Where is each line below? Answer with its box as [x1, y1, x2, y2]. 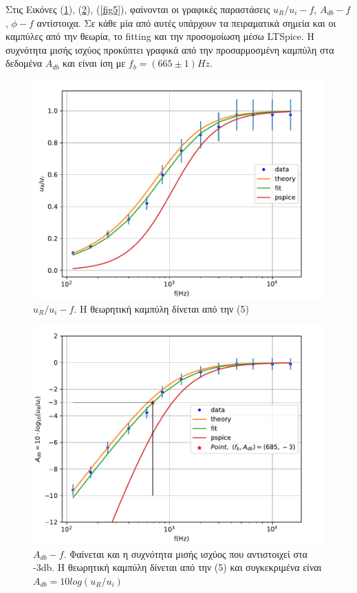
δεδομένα [6, 56, 43, 70]
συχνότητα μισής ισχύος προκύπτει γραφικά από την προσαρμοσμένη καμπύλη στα [6, 42, 334, 56]
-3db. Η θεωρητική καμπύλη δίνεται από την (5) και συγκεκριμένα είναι [33, 560, 322, 574]
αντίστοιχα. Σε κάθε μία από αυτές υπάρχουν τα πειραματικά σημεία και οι [36, 15, 336, 30]
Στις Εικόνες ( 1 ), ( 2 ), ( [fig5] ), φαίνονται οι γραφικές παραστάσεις [6, 2, 270, 16]
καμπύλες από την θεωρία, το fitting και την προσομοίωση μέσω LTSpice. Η [6, 29, 315, 43]
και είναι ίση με [63, 56, 126, 70]
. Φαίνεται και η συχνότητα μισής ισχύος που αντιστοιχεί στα [63, 546, 307, 561]
